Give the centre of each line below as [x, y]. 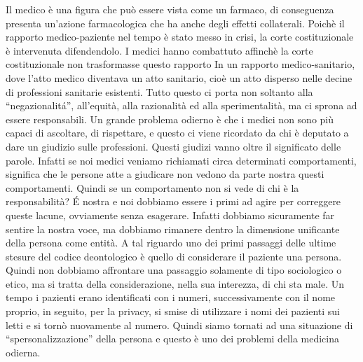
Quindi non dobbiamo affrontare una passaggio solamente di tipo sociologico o [174, 270]
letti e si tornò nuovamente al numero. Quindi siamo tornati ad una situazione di [179, 325]
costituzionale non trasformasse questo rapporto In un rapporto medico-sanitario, [180, 64]
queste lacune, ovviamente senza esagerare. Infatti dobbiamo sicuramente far [170, 215]
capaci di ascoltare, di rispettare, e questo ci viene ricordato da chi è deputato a [177, 133]
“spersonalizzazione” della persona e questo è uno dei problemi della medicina [173, 339]
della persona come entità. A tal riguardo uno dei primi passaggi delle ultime [171, 243]
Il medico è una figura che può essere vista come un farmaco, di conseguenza [170, 9]
